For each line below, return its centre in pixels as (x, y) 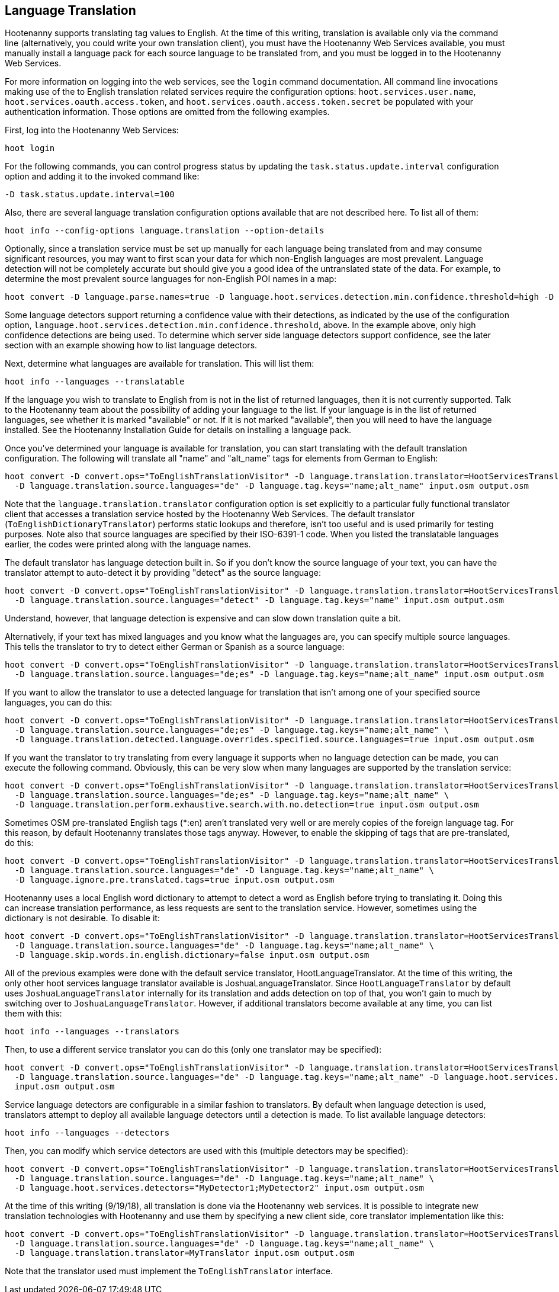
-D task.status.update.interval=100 (90, 195)
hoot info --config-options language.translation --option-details (165, 231)
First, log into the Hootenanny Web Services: (92, 130)
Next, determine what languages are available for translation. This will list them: (160, 364)
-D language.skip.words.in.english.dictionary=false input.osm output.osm (192, 955)
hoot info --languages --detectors (87, 1133)
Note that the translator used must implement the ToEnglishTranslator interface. (169, 1271)
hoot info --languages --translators (92, 1032)
